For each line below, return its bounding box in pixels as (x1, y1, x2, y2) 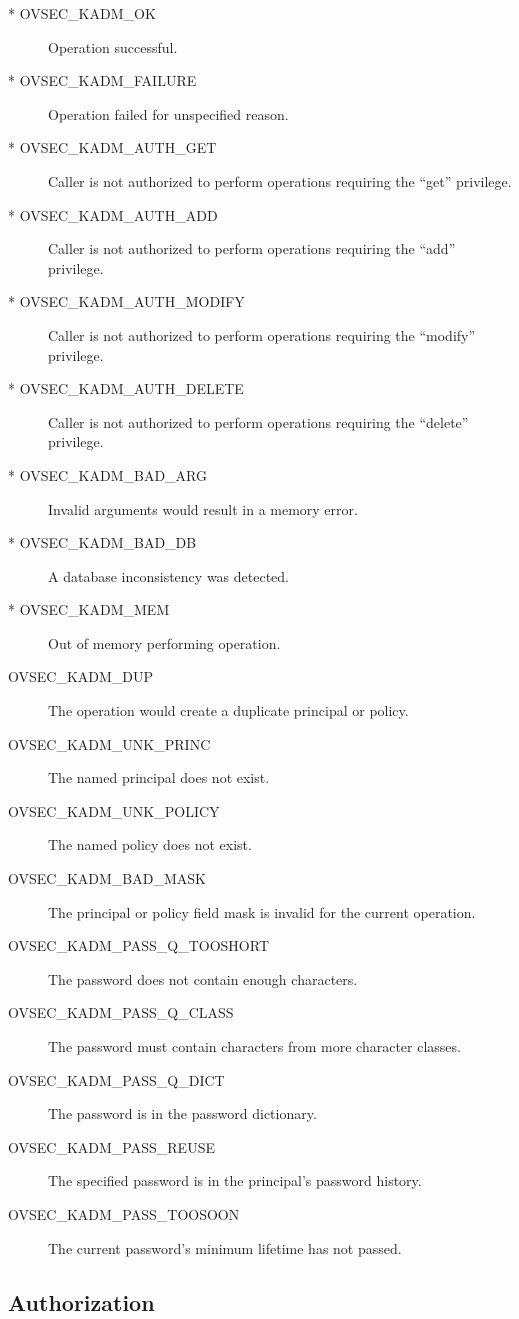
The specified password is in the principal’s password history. (48, 1170, 422, 1191)
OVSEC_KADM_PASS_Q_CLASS (8, 1002, 234, 1023)
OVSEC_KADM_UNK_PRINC (8, 733, 211, 754)
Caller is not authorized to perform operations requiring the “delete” (48, 411, 469, 432)
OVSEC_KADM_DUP (8, 666, 154, 687)
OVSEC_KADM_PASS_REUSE (8, 1136, 215, 1157)
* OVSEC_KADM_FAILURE (8, 70, 197, 91)
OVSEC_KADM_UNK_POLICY (8, 800, 220, 821)
